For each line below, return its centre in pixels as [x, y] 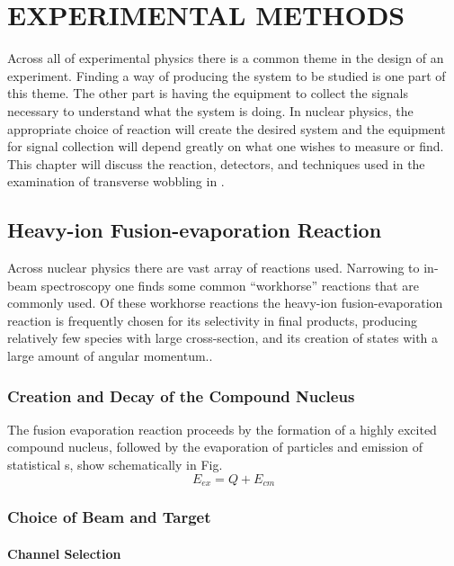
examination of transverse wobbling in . [116, 181]
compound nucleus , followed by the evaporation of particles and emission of [215, 447]
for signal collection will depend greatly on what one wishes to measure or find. [226, 146]
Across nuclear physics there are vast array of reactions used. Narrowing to [214, 268]
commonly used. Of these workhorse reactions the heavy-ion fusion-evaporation [225, 303]
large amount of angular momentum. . [110, 356]
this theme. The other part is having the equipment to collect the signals [208, 93]
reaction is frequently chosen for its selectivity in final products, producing [213, 320]
